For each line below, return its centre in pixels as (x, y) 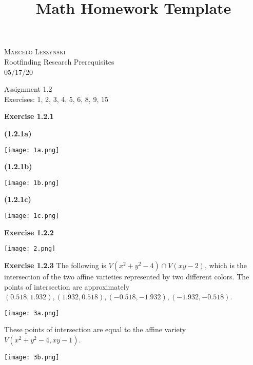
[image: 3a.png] (32, 313)
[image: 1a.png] (32, 150)
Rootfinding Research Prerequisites (59, 61)
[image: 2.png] (30, 249)
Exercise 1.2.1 (29, 116)
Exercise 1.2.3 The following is (55, 265)
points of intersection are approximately (67, 286)
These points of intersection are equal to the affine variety (95, 329)
